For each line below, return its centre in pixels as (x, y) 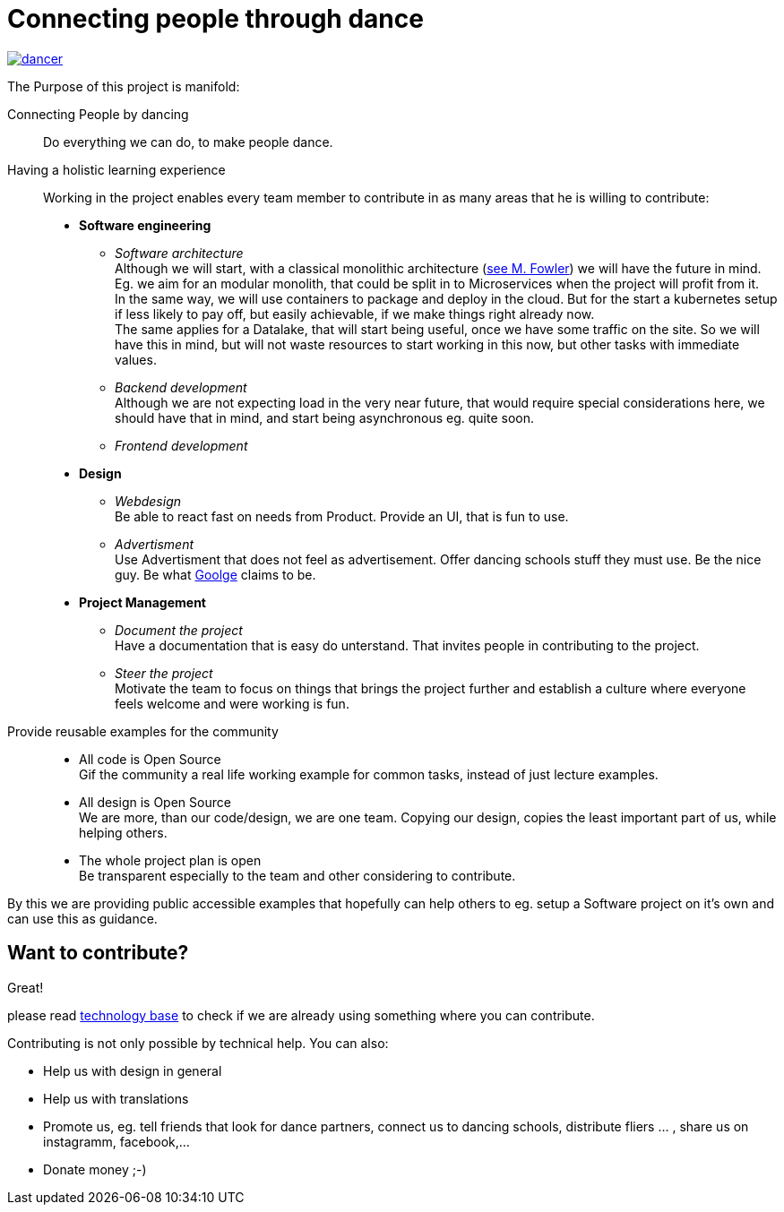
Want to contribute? (98, 953)
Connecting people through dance (215, 19)
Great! (26, 987)
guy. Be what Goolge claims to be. (215, 574)
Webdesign (148, 501)
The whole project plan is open (170, 860)
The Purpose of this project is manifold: (124, 86)
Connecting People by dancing (98, 114)
